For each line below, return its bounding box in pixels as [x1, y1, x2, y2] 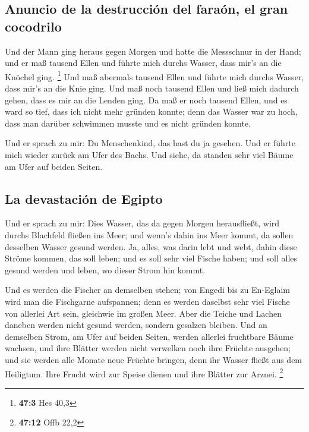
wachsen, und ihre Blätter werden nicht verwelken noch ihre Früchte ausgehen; [5, 342, 291, 354]
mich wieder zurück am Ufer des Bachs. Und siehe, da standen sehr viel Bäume [5, 149, 294, 160]
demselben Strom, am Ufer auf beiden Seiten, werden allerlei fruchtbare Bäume [5, 330, 294, 342]
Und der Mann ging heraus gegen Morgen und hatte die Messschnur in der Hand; [5, 45, 301, 57]
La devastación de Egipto [5, 189, 163, 207]
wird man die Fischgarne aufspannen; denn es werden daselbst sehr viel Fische [5, 295, 290, 307]
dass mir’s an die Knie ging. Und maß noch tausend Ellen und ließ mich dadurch [5, 82, 299, 94]
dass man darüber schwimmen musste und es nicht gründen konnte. [5, 116, 251, 129]
